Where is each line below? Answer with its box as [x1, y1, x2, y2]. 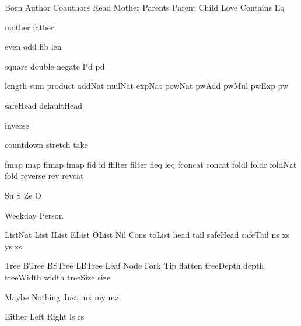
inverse [5, 119, 29, 131]
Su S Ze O [5, 189, 41, 201]
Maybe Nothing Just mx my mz [5, 290, 119, 303]
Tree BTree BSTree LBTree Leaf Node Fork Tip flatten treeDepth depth [5, 259, 264, 272]
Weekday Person [5, 209, 64, 221]
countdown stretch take [5, 138, 88, 151]
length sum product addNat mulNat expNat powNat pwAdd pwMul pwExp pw [5, 79, 289, 92]
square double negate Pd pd [5, 60, 105, 72]
